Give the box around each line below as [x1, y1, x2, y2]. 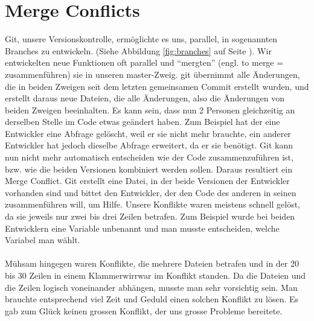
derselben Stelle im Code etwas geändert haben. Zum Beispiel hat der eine [5, 115, 280, 128]
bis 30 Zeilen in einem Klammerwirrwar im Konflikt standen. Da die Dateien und [5, 269, 306, 281]
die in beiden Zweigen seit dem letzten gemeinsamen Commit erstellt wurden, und [5, 80, 309, 92]
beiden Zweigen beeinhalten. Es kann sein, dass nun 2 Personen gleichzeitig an [5, 103, 295, 116]
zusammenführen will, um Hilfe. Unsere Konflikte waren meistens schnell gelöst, [5, 198, 300, 211]
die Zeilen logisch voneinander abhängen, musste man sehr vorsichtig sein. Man [5, 281, 298, 293]
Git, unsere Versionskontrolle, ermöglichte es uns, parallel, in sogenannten [5, 33, 278, 45]
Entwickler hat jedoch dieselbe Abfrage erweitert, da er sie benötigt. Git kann [5, 139, 293, 151]
